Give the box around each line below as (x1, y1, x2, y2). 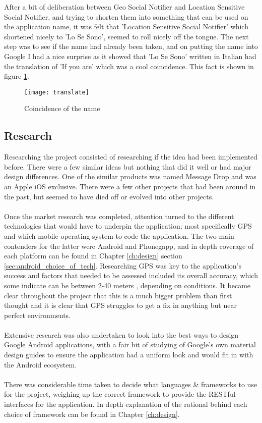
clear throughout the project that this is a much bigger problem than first (4, 290, 232, 300)
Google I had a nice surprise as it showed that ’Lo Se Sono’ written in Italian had (4, 50, 256, 61)
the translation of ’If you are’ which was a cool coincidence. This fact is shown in (4, 61, 254, 71)
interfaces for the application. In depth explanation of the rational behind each (4, 399, 247, 409)
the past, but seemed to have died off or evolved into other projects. (4, 191, 214, 201)
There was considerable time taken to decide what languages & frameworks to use (4, 379, 257, 389)
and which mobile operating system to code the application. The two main (4, 230, 234, 241)
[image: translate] (24, 88, 89, 96)
